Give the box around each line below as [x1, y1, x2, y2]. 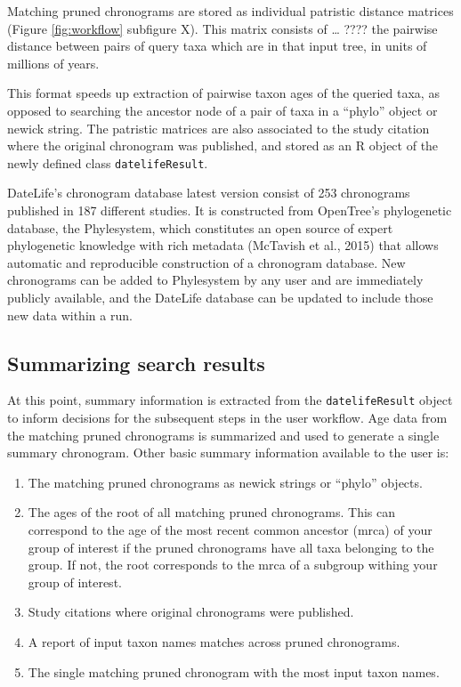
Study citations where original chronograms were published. [28, 602, 354, 621]
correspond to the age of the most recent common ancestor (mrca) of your [28, 520, 433, 538]
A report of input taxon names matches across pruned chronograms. [28, 632, 400, 651]
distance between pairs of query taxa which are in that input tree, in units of [7, 36, 427, 55]
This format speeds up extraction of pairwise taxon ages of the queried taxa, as [7, 84, 440, 102]
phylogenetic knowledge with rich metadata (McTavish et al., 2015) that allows [7, 236, 439, 255]
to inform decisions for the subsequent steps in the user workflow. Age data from [7, 408, 448, 427]
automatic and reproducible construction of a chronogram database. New [7, 253, 406, 271]
